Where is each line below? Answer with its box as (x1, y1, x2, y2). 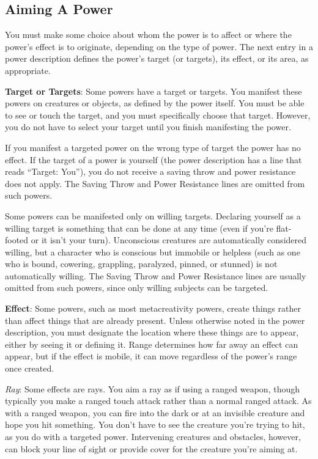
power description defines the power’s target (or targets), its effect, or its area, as (5, 52, 309, 65)
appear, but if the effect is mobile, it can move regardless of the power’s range (5, 350, 297, 362)
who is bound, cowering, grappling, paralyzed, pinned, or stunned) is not (5, 257, 278, 270)
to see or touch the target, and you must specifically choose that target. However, (5, 108, 311, 121)
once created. (5, 362, 54, 375)
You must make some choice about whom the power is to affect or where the (5, 28, 292, 41)
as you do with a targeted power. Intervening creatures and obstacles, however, (5, 430, 301, 443)
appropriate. (5, 64, 51, 76)
